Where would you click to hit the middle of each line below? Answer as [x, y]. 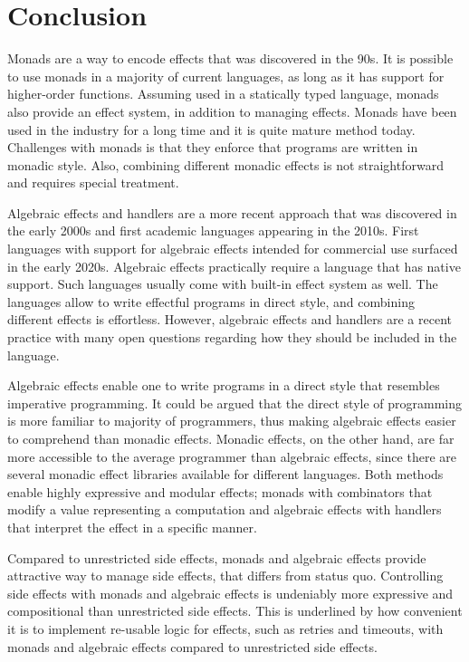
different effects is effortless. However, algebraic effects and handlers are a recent [230, 319]
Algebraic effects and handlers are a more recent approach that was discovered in [232, 212]
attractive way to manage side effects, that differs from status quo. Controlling [225, 576]
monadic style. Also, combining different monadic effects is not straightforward [225, 164]
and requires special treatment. [93, 182]
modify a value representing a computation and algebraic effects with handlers [225, 509]
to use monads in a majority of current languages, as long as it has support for [226, 76]
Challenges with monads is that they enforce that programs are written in [213, 147]
